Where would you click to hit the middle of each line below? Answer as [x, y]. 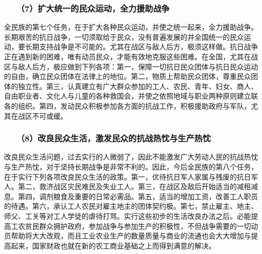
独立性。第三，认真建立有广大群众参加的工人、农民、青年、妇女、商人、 [138, 86]
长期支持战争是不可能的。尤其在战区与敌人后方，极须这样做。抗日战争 [141, 47]
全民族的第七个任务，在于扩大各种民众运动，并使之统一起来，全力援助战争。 [131, 27]
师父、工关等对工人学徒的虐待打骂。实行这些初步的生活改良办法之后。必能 [127, 216]
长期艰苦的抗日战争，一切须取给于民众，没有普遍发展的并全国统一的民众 [124, 36]
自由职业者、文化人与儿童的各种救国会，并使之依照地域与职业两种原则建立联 [131, 96]
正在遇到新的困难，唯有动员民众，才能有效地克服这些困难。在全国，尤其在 [127, 56]
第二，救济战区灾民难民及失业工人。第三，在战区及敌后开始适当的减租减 [138, 186]
